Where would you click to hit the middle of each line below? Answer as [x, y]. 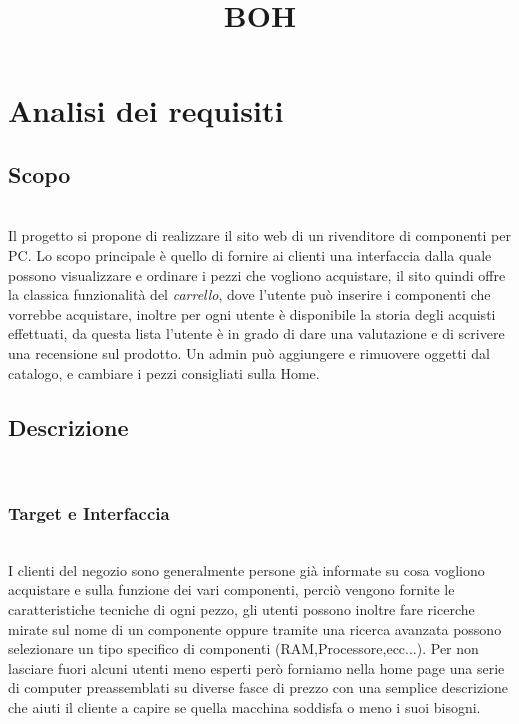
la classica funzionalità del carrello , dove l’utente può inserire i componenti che [249, 294]
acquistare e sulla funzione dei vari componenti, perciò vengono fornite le [231, 589]
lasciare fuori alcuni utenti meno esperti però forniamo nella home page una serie [256, 667]
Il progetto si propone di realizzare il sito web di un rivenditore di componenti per [259, 235]
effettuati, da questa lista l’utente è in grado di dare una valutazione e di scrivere [256, 333]
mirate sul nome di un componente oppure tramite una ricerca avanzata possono [255, 628]
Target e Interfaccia [89, 512]
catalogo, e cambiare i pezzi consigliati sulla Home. [164, 372]
